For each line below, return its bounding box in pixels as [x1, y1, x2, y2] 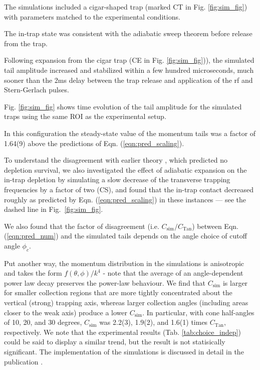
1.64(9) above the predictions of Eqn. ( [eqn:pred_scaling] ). [4, 138, 184, 148]
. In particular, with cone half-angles [142, 307, 254, 317]
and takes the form [4, 268, 62, 278]
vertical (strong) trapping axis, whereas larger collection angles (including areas [4, 297, 248, 308]
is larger [222, 277, 248, 288]
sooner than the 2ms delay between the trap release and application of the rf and [4, 74, 253, 85]
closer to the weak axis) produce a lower [4, 307, 128, 317]
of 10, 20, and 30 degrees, [4, 317, 82, 327]
